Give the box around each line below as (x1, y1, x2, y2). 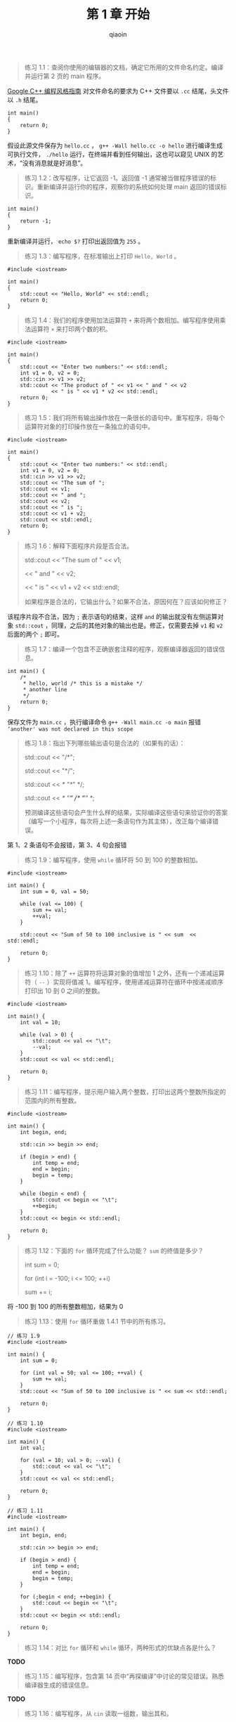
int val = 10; (20, 1019, 61, 1026)
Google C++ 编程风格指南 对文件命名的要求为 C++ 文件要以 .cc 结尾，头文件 (7, 86, 229, 95)
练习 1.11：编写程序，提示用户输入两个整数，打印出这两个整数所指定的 (24, 1087, 226, 1096)
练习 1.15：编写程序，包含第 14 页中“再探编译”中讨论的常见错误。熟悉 (24, 1671, 225, 1680)
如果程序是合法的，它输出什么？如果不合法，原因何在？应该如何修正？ (24, 597, 228, 606)
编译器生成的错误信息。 (24, 1681, 93, 1689)
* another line (22, 686, 68, 693)
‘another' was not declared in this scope (7, 725, 133, 733)
